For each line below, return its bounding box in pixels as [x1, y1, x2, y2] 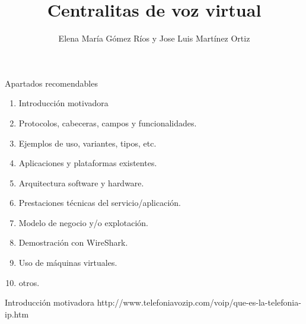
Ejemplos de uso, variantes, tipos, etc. [18, 136, 157, 149]
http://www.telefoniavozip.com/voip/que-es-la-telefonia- [97, 296, 301, 309]
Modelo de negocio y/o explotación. [18, 216, 148, 228]
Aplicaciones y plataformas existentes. [18, 157, 157, 169]
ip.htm [5, 307, 29, 320]
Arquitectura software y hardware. [18, 176, 144, 189]
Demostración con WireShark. [18, 236, 128, 249]
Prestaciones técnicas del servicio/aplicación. [18, 196, 181, 209]
